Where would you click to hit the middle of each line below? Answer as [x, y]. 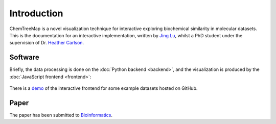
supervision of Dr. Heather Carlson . [47, 43]
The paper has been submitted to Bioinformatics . [61, 115]
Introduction [36, 13]
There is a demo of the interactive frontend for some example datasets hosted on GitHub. [103, 88]
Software [24, 57]
